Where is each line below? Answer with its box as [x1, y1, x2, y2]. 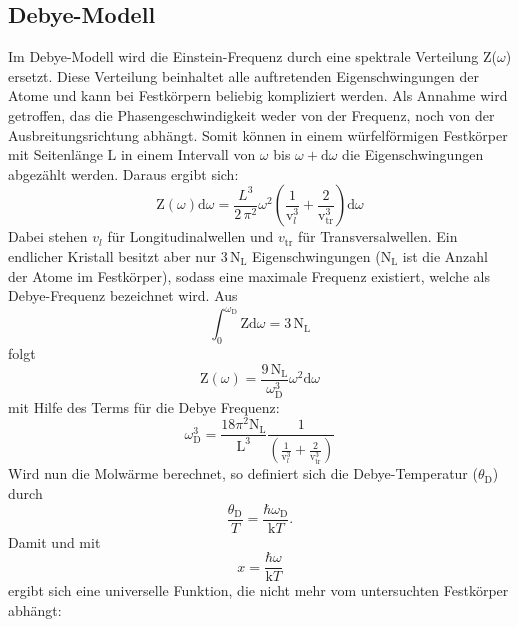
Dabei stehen [8, 226, 88, 247]
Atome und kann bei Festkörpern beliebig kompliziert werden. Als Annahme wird [8, 85, 508, 106]
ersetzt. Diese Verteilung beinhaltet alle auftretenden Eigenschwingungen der [8, 65, 479, 86]
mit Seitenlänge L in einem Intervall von [8, 144, 256, 165]
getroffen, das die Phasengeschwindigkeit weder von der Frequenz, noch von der [8, 104, 495, 125]
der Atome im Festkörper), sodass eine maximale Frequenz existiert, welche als [8, 265, 491, 286]
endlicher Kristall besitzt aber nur [8, 245, 216, 266]
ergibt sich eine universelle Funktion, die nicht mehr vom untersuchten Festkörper [8, 580, 509, 601]
